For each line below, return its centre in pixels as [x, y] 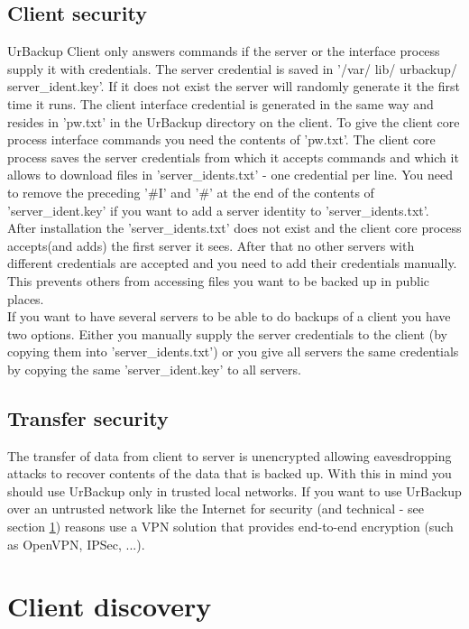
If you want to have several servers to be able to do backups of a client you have [229, 316]
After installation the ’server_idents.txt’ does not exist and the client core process [234, 228]
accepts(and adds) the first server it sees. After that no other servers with [211, 245]
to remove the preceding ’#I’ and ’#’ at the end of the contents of [191, 192]
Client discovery [110, 606]
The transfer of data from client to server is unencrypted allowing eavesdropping [230, 455]
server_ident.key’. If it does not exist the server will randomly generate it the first [234, 86]
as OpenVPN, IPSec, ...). [76, 544]
